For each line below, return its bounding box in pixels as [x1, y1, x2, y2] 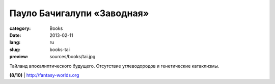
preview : [9, 54, 29, 60]
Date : [9, 32, 21, 38]
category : [9, 25, 31, 31]
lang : [9, 39, 21, 46]
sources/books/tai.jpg [49, 54, 96, 60]
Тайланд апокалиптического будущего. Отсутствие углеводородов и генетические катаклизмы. [9, 63, 219, 69]
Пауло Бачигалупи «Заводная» [9, 8, 149, 19]
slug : [9, 46, 20, 53]
